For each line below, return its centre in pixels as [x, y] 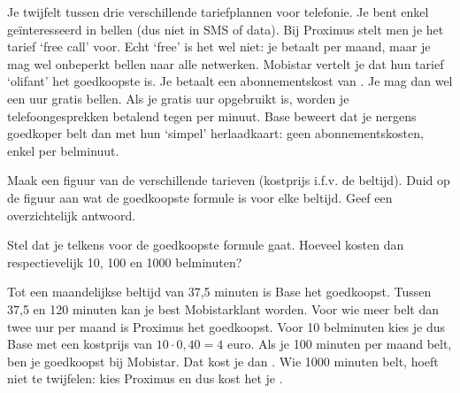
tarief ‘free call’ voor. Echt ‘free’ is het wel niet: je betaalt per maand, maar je [219, 46]
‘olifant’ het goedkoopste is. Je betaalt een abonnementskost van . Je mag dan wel [230, 81]
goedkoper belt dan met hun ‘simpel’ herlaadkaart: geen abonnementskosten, [215, 133]
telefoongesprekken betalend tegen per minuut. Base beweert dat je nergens [212, 116]
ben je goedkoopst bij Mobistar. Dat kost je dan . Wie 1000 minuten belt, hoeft [223, 361]
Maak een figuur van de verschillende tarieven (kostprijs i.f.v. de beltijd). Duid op [229, 180]
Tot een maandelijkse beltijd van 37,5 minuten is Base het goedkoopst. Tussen [219, 292]
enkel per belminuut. [63, 150]
